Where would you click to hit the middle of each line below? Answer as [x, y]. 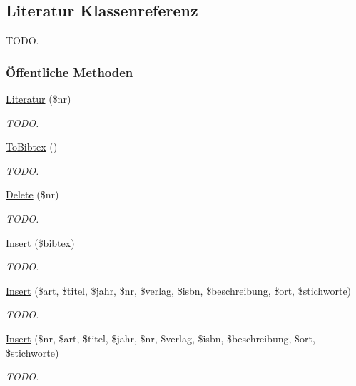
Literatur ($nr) [39, 99]
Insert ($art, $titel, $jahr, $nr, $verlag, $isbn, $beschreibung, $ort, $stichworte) [179, 290]
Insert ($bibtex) [40, 242]
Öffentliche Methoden [70, 72]
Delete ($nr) [32, 194]
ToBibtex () [32, 147]
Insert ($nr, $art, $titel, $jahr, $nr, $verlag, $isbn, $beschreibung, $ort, [161, 338]
